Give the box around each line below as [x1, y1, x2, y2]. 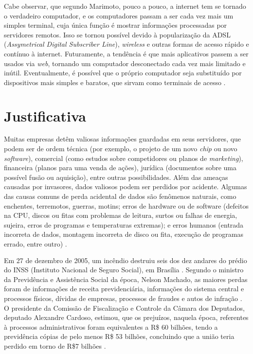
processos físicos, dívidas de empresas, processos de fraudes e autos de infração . [4, 293, 242, 303]
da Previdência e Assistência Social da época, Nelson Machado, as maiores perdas [4, 274, 248, 284]
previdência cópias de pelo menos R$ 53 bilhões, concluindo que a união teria [4, 331, 235, 341]
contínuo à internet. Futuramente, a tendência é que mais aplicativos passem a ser [4, 48, 249, 58]
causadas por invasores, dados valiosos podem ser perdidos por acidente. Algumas [4, 181, 247, 192]
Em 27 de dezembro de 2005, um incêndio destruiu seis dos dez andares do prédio [4, 255, 247, 265]
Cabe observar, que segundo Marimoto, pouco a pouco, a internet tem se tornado [4, 1, 246, 11]
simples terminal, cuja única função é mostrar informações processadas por [4, 20, 227, 30]
